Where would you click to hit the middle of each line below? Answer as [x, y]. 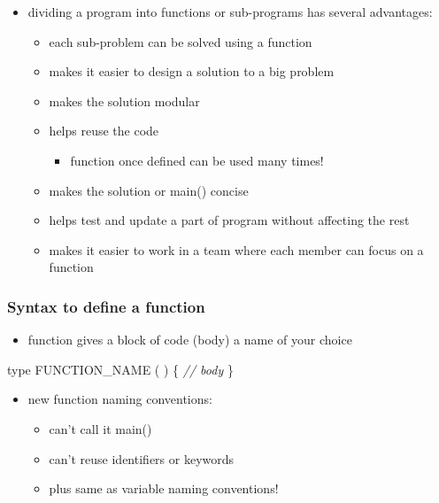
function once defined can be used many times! [197, 160]
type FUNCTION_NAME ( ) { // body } [120, 369]
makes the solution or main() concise [149, 190]
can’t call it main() [100, 428]
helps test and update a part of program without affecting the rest [229, 220]
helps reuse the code [104, 131]
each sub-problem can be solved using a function [181, 41]
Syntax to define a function [106, 306]
